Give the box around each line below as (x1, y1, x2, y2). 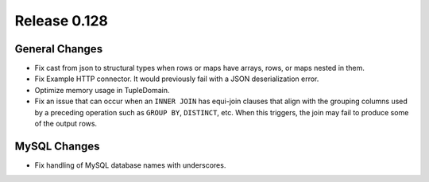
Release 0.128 (14, 12, 109, 29)
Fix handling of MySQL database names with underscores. (34, 160, 226, 170)
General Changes (14, 42, 103, 56)
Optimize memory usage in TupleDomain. (34, 85, 170, 95)
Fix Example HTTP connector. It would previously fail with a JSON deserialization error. (34, 74, 319, 83)
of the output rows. (34, 119, 98, 129)
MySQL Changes (14, 139, 100, 153)
